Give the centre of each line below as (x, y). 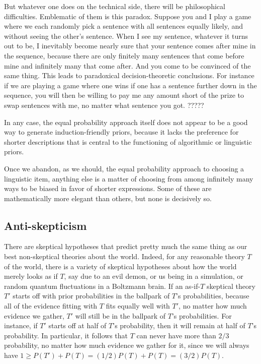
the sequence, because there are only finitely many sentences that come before (124, 55)
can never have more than (176, 335)
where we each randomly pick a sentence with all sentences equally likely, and (124, 26)
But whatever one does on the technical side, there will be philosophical (115, 6)
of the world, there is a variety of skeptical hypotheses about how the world (120, 266)
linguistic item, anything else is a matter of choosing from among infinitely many (129, 178)
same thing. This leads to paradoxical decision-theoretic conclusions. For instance (129, 75)
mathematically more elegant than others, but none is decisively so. (108, 198)
